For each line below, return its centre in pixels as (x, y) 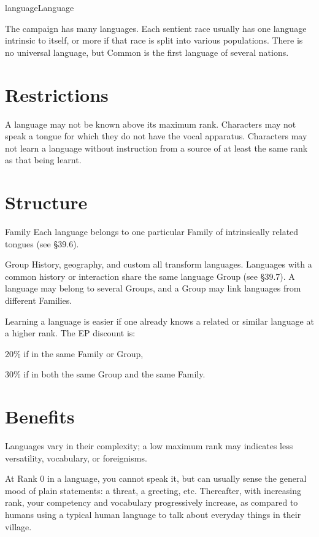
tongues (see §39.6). (42, 243)
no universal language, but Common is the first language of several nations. (147, 52)
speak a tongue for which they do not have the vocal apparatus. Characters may (156, 136)
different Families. (39, 300)
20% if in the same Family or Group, (74, 353)
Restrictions (57, 94)
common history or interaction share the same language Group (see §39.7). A (150, 276)
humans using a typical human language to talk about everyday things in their (153, 515)
